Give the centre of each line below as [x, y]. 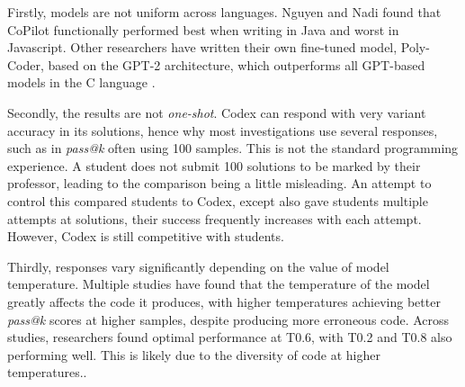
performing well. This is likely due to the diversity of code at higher [194, 354]
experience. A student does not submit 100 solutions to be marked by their [214, 165]
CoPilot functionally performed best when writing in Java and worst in [203, 29]
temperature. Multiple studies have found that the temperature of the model [219, 284]
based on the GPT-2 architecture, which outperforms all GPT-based [237, 64]
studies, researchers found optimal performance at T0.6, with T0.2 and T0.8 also [230, 337]
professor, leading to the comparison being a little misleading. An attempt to [219, 183]
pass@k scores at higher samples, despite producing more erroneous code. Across [228, 319]
